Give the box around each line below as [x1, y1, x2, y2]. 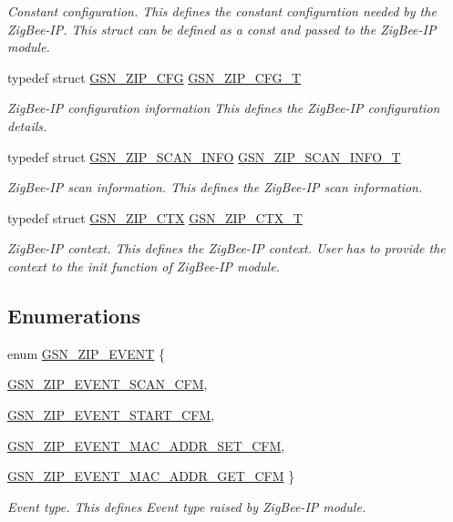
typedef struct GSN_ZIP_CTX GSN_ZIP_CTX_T [7, 208, 303, 227]
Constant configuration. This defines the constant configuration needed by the [7, 2, 437, 20]
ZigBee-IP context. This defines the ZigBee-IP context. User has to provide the [7, 239, 446, 258]
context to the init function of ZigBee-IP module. [7, 256, 280, 275]
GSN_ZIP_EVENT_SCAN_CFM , [7, 374, 208, 394]
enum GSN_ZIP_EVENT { [7, 343, 165, 363]
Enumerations [7, 301, 141, 329]
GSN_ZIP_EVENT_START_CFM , [7, 404, 215, 424]
